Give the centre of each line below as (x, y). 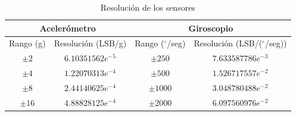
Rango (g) (27, 43)
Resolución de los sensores (148, 7)
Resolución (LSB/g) (90, 43)
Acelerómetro (68, 28)
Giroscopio (211, 28)
